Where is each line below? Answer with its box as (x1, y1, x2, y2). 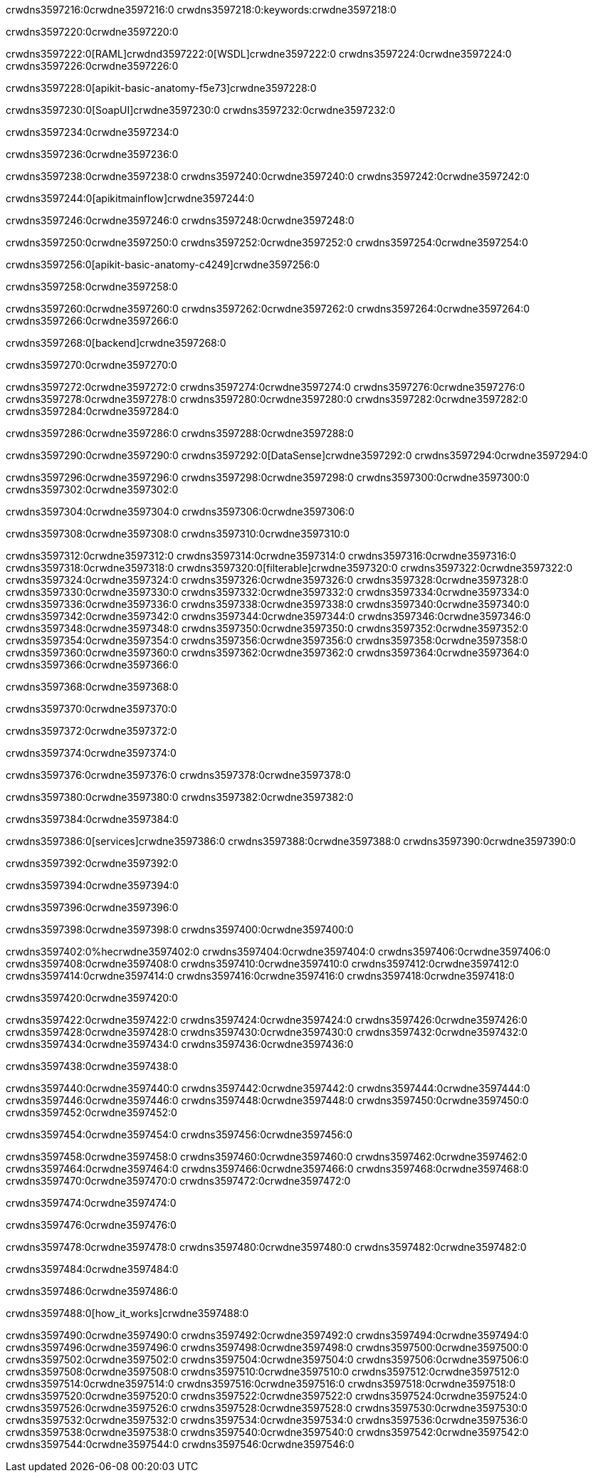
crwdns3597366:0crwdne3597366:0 (6, 659, 179, 671)
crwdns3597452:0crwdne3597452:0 (6, 1106, 177, 1118)
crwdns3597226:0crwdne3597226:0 (6, 60, 179, 72)
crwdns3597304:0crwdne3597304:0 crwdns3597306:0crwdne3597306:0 (6, 505, 355, 518)
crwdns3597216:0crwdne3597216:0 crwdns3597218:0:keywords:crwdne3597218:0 (6, 4, 397, 16)
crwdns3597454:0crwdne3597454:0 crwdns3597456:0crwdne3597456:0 (6, 1128, 352, 1141)
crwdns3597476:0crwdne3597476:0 (6, 1219, 177, 1231)
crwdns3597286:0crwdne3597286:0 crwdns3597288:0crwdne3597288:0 (6, 427, 354, 439)
